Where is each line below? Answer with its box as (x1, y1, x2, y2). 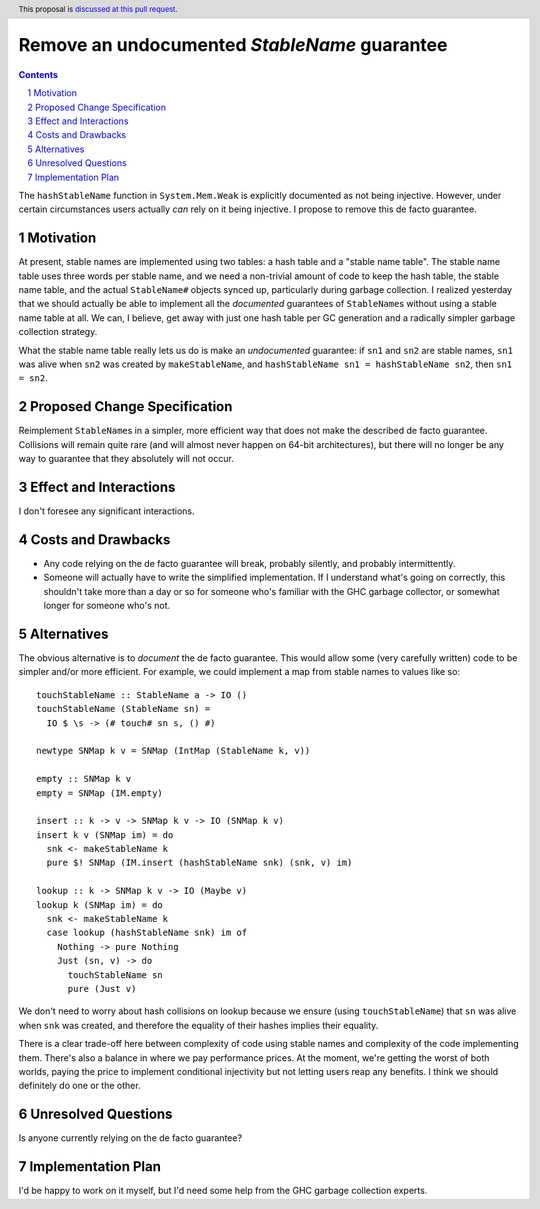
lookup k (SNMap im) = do (36, 899, 164, 910)
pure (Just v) (67, 983, 137, 994)
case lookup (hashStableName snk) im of (46, 927, 248, 939)
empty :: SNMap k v (36, 773, 132, 785)
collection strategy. (18, 326, 98, 338)
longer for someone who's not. (43, 600, 171, 612)
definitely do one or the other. (18, 1080, 141, 1092)
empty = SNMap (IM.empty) (36, 787, 164, 799)
